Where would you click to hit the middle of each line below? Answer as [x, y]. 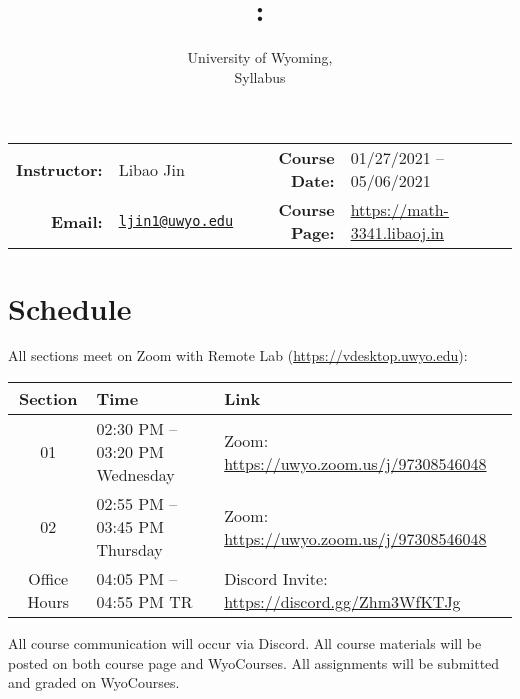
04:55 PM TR [144, 602]
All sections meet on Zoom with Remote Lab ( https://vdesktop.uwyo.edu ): [238, 355]
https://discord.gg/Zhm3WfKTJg [342, 602]
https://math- [399, 210]
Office [48, 579]
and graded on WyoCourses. [94, 682]
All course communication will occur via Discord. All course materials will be [245, 643]
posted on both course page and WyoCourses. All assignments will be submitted [254, 662]
